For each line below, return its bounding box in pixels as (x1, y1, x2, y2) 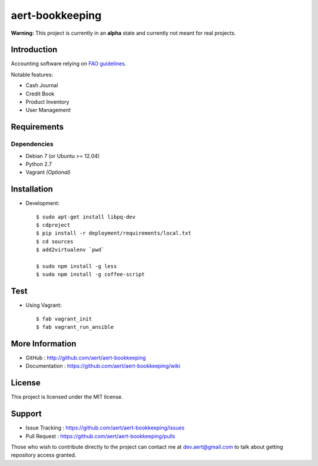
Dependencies (11, 140, 54, 148)
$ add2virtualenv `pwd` (36, 246, 105, 253)
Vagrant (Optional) (25, 168, 71, 176)
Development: (25, 200, 60, 207)
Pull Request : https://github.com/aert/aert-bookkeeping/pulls (25, 432, 175, 439)
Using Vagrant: (25, 302, 62, 309)
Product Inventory (25, 98, 69, 105)
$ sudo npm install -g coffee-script (36, 271, 145, 278)
